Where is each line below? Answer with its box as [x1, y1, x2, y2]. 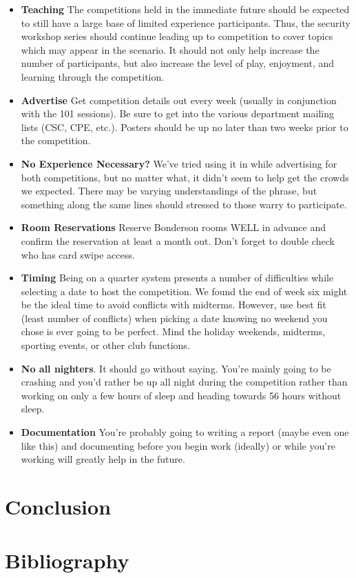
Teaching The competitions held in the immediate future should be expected [21, 2, 350, 16]
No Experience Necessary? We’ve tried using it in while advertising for [21, 156, 337, 170]
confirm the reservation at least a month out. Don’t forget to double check [21, 233, 335, 248]
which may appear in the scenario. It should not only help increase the [21, 42, 320, 57]
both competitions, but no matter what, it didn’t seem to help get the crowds [21, 170, 349, 184]
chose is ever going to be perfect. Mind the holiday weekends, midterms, [21, 324, 326, 339]
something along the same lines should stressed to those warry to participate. [21, 197, 347, 211]
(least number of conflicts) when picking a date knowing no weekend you [21, 310, 328, 325]
